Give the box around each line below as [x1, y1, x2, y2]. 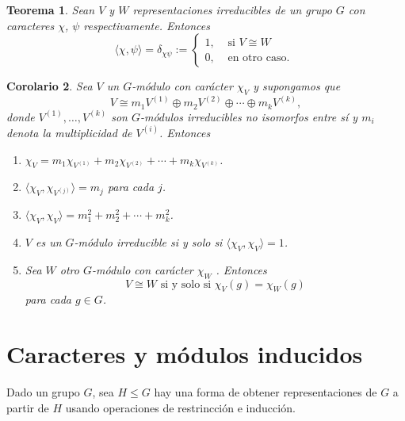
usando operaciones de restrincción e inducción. [65, 399, 296, 415]
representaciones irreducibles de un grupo [132, 2, 332, 17]
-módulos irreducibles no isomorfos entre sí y [139, 108, 358, 124]
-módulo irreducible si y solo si [74, 234, 223, 251]
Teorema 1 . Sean [6, 2, 95, 17]
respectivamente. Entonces [83, 17, 210, 33]
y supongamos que [253, 78, 341, 94]
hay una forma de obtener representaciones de [154, 384, 377, 400]
